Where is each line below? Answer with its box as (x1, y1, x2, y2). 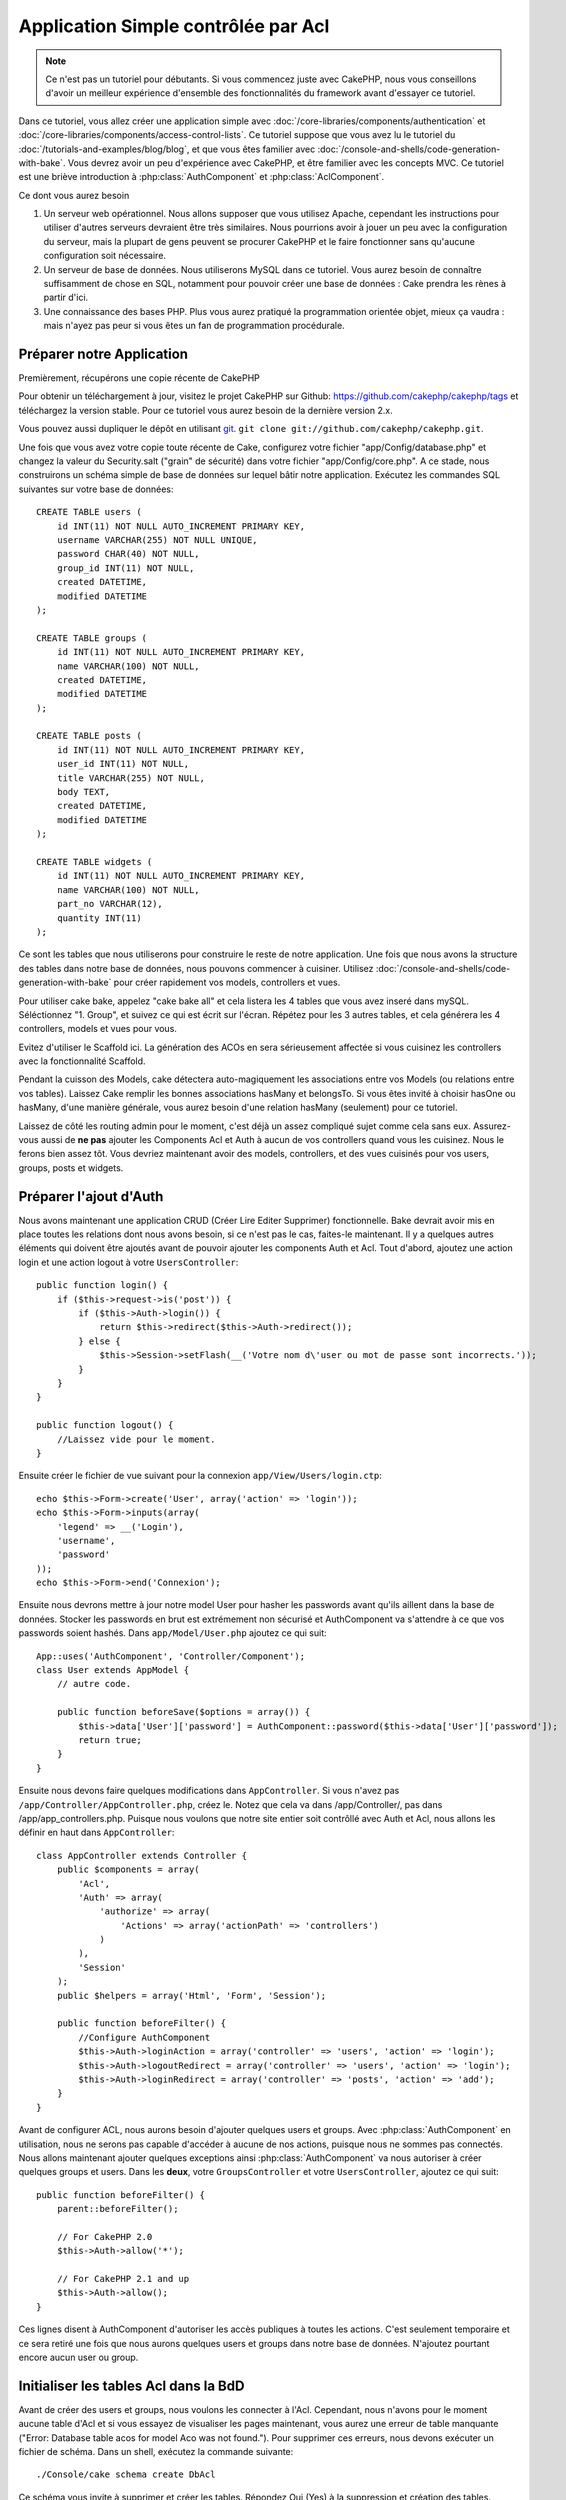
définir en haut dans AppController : (18, 1826, 175, 1839)
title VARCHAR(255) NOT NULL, (56, 772, 205, 784)
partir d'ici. (43, 291, 89, 304)
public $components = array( (56, 1864, 200, 1875)
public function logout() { (36, 1420, 174, 1431)
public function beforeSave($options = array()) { (56, 1706, 311, 1718)
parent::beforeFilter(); (56, 2203, 179, 2215)
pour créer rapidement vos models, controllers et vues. (113, 976, 341, 989)
